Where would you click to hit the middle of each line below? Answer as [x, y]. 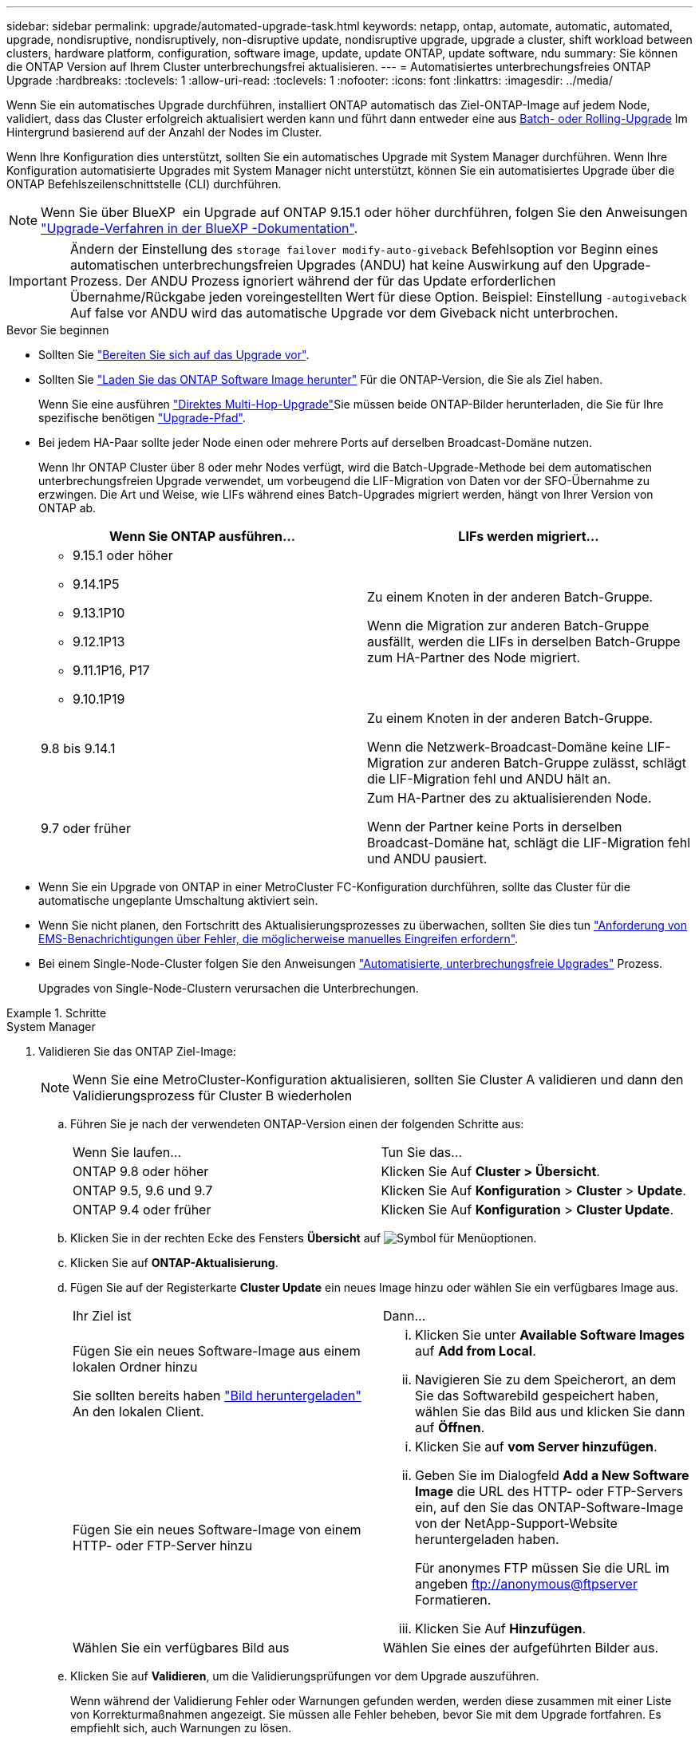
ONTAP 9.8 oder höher [141, 1171]
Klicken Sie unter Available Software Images [550, 1335]
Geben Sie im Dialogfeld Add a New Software [552, 1475]
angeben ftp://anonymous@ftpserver [526, 1584]
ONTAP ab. [67, 508]
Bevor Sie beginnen [58, 330]
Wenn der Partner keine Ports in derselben [495, 827]
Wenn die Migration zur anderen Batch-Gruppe [508, 626]
